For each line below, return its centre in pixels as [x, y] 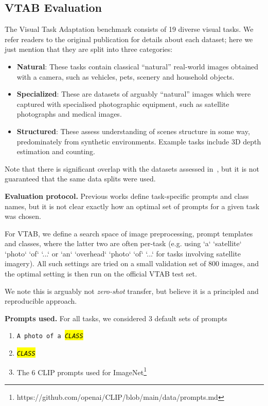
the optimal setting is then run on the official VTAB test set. [101, 274]
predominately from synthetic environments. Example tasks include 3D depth [139, 141]
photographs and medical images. [69, 114]
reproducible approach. [41, 301]
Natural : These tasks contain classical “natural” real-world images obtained [138, 66]
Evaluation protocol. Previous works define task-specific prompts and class [127, 196]
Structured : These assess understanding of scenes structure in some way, [133, 131]
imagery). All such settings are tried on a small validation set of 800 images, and [132, 263]
